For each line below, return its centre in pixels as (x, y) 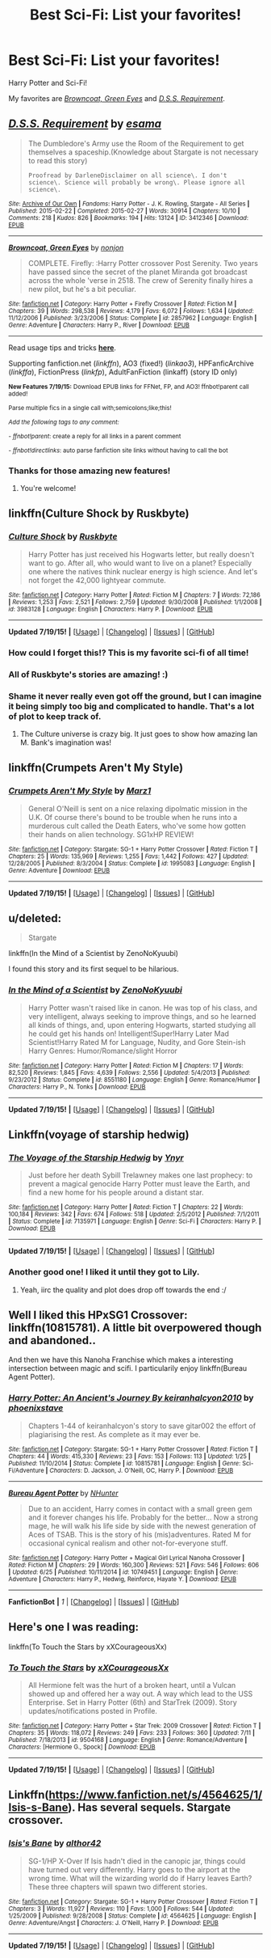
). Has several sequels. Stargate (149, 1808)
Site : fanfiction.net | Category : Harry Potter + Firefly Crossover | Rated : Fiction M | (123, 304)
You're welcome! (48, 488)
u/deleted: (35, 918)
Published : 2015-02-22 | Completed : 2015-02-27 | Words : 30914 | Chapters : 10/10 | (124, 211)
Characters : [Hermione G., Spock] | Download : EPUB (82, 1747)
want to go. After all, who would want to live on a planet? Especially (140, 563)
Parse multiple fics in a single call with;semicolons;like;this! (90, 408)
